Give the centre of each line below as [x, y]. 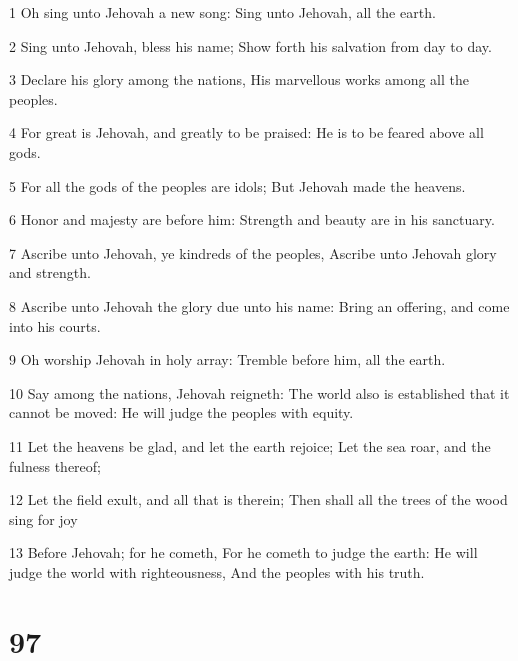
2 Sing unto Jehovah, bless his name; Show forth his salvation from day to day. [250, 45]
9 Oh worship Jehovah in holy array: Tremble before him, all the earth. [227, 359]
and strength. [50, 272]
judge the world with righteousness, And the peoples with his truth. [217, 571]
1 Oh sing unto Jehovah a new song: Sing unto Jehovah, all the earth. [222, 12]
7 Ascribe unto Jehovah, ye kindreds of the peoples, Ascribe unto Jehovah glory [253, 252]
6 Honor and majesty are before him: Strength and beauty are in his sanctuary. [252, 219]
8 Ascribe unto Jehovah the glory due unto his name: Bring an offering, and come [259, 305]
